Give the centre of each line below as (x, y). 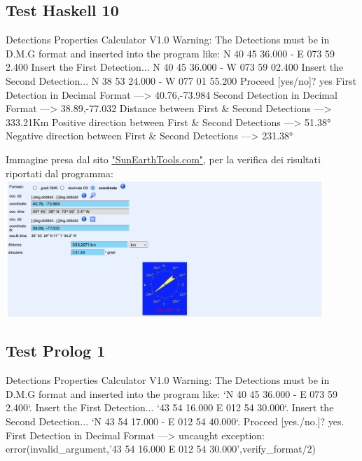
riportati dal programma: (60, 173)
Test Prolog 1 (56, 351)
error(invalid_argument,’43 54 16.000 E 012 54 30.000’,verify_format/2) (161, 449)
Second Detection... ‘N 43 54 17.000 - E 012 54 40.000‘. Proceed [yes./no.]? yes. (175, 421)
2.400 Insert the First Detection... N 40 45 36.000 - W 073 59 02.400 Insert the (175, 67)
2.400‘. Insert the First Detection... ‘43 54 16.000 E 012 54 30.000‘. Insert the (170, 407)
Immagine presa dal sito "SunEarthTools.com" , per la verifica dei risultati (163, 159)
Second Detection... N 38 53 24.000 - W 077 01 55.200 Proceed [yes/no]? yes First (181, 80)
